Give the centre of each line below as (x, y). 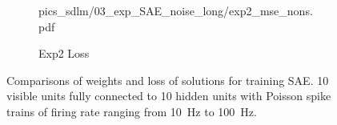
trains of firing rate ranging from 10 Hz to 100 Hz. (132, 111)
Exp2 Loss (64, 53)
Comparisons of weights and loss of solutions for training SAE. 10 (168, 80)
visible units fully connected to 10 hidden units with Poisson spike (169, 96)
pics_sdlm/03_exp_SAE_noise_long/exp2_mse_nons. (176, 10)
